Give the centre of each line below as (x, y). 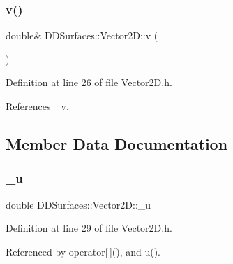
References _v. (37, 106)
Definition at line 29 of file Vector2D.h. (89, 228)
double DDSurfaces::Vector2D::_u (78, 204)
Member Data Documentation (117, 143)
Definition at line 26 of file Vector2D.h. (89, 82)
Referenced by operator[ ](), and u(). (83, 251)
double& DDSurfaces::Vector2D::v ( (82, 35)
